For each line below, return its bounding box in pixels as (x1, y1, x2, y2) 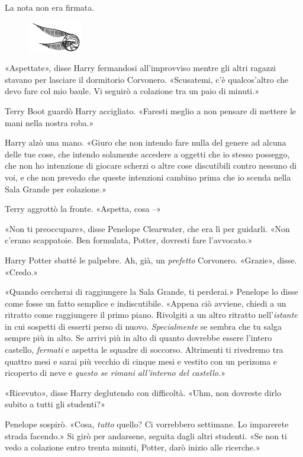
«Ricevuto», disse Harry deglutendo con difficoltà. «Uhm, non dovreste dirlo (5, 386, 281, 398)
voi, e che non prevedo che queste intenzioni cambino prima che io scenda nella (5, 170, 291, 183)
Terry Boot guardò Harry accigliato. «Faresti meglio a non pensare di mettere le (5, 104, 296, 117)
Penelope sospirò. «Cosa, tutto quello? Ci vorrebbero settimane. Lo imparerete (5, 418, 289, 430)
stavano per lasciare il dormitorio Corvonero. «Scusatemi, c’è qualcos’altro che (5, 73, 289, 85)
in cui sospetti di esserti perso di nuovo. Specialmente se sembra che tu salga (5, 320, 282, 332)
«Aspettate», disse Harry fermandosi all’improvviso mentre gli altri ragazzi (5, 62, 276, 74)
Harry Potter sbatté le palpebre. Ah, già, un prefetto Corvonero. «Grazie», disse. (5, 253, 297, 266)
